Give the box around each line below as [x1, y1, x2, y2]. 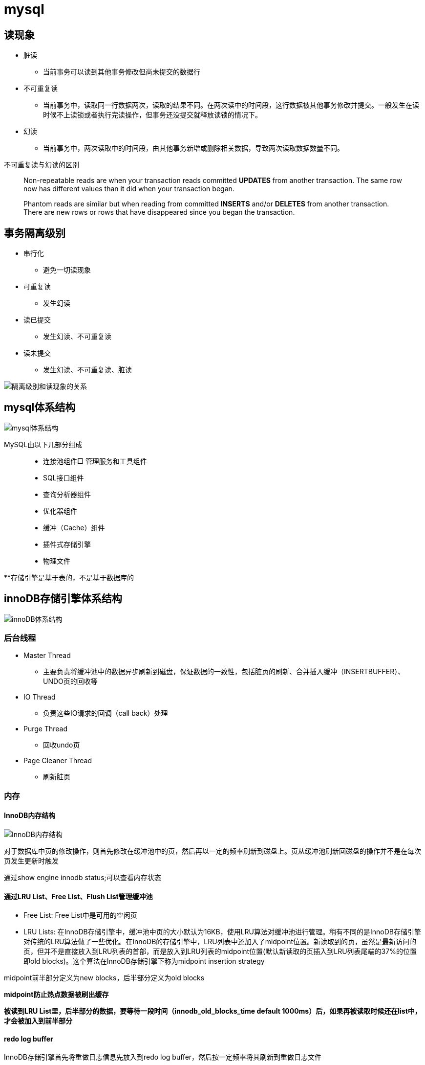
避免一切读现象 [43, 266, 91, 274]
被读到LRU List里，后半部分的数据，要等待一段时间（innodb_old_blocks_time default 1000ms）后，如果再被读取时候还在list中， [4, 1007, 422, 1016]
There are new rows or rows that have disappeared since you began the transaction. [23, 208, 295, 217]
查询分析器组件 [43, 490, 91, 499]
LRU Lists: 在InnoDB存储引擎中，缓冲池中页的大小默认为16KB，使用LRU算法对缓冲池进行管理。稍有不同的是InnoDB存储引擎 [23, 928, 421, 936]
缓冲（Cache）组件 [43, 523, 105, 532]
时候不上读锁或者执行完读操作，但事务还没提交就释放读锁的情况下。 [43, 111, 262, 119]
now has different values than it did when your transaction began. [23, 184, 234, 193]
